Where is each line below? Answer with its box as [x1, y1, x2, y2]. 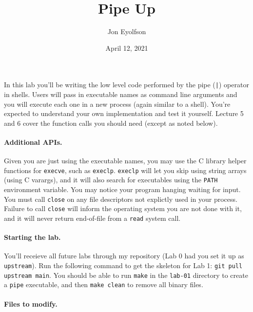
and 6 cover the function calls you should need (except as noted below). [4, 117, 218, 128]
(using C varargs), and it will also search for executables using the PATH [4, 175, 218, 185]
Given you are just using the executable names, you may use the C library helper [4, 156, 247, 166]
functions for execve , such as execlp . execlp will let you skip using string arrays [4, 165, 247, 175]
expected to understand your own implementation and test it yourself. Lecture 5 [4, 108, 244, 118]
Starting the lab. [4, 232, 61, 242]
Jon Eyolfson [107, 26, 146, 37]
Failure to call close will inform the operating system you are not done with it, [4, 203, 242, 214]
